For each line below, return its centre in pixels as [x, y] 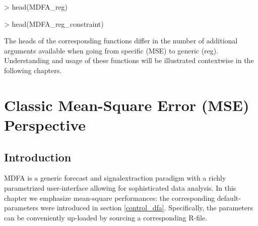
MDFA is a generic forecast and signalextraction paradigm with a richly [115, 178]
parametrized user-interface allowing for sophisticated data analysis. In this [120, 187]
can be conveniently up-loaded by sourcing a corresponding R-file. [106, 217]
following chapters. [33, 70]
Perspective [45, 124]
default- [229, 197]
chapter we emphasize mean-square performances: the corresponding [110, 197]
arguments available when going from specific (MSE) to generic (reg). [111, 50]
